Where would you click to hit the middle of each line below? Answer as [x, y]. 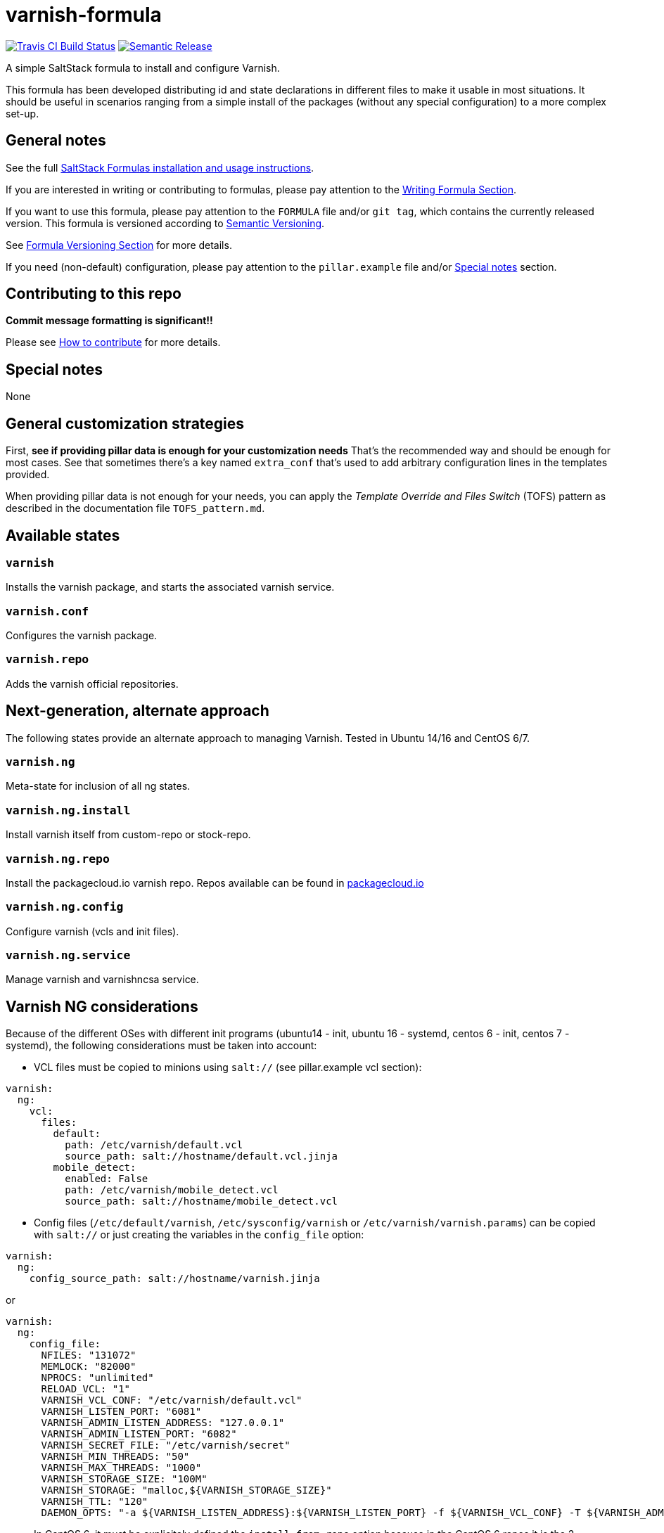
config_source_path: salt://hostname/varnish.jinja [174, 1279]
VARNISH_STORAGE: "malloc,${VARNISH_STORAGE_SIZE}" [186, 1490]
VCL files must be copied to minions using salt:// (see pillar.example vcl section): [228, 1067]
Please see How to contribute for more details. [113, 342]
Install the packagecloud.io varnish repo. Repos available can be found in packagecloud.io [215, 883]
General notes [56, 141]
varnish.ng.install [68, 810]
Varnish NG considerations [102, 1006]
